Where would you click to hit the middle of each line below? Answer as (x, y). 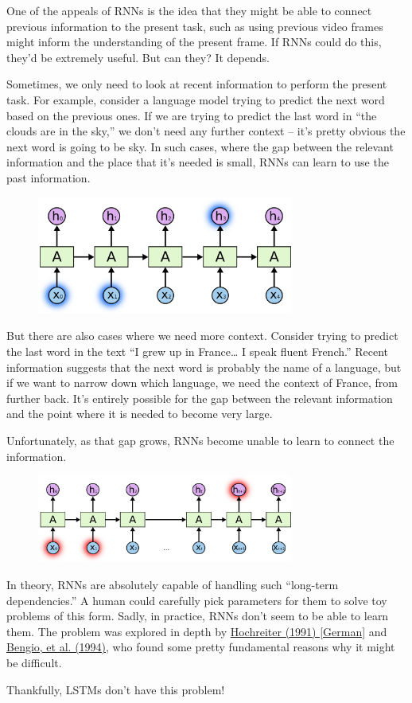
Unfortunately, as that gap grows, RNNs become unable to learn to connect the (200, 440)
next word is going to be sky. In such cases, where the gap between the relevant (200, 146)
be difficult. (34, 663)
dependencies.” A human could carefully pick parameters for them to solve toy (197, 600)
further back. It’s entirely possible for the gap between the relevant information (200, 398)
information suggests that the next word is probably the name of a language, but (204, 367)
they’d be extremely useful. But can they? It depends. (138, 57)
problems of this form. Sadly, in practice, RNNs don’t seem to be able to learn (198, 616)
